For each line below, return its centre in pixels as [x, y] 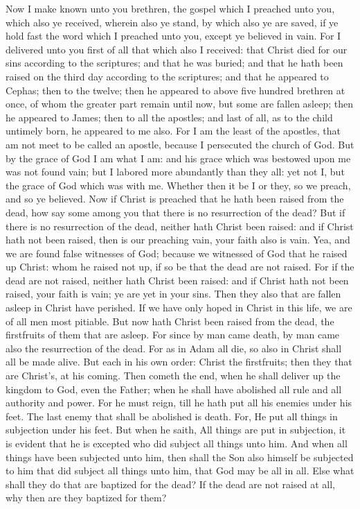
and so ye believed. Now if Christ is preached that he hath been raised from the [175, 199]
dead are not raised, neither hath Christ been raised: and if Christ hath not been [177, 280]
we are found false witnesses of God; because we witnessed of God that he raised [177, 253]
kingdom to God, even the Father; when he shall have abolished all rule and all [174, 389]
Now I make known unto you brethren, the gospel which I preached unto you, [170, 8]
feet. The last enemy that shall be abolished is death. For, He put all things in [172, 416]
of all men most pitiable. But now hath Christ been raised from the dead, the [170, 321]
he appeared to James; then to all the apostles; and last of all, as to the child [169, 117]
